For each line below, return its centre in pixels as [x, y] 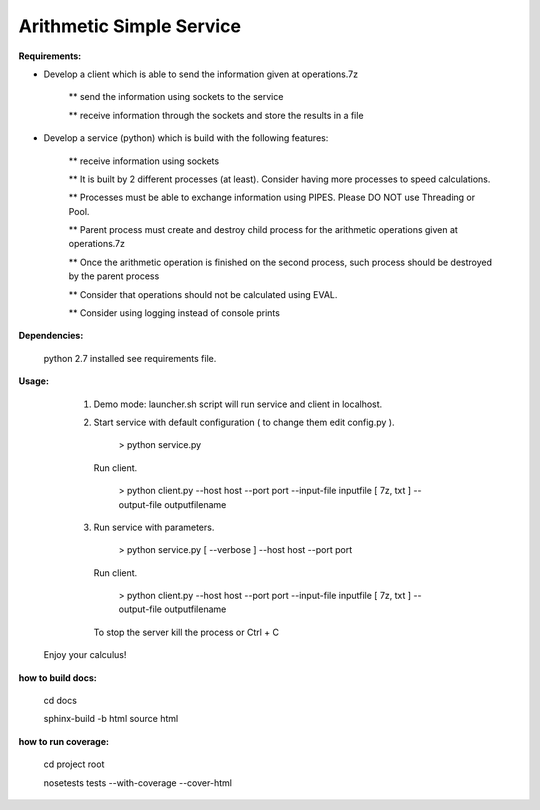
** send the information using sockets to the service [176, 97]
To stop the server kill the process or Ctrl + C [186, 632]
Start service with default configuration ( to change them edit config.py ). [244, 422]
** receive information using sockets [144, 161]
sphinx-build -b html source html [111, 719]
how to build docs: [57, 677]
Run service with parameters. [154, 527]
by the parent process [114, 276]
